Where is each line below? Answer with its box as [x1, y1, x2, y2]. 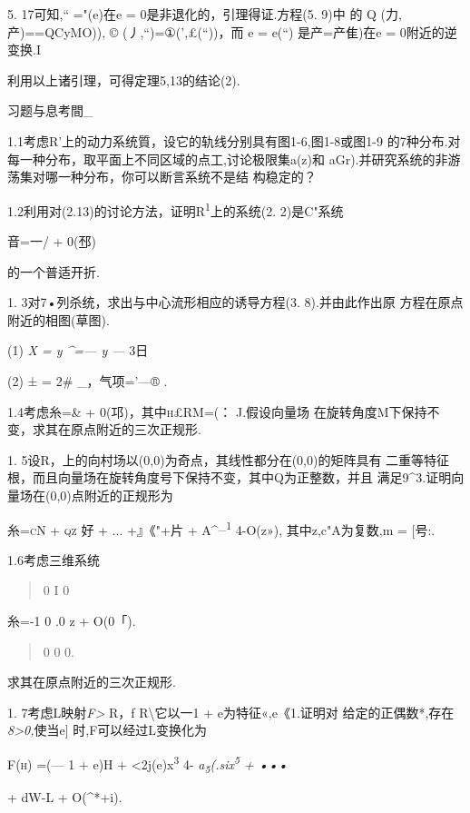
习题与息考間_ [7, 101, 93, 120]
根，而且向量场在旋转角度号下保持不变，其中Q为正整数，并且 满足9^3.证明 [7, 468, 452, 487]
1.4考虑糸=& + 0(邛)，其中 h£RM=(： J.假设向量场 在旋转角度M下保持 [7, 402, 427, 421]
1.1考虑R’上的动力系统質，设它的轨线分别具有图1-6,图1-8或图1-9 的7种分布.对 [7, 131, 461, 150]
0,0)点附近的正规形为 [50, 485, 173, 504]
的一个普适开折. [7, 262, 100, 281]
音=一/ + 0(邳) [7, 232, 96, 250]
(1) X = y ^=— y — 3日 [7, 341, 149, 360]
